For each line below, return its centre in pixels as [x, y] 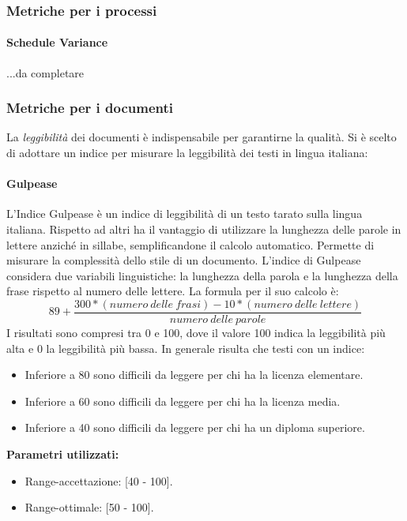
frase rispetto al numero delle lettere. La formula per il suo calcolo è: [173, 291]
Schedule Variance [57, 42]
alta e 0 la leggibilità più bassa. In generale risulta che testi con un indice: [186, 348]
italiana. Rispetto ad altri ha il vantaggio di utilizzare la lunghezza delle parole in [204, 229]
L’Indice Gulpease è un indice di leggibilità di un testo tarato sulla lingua [185, 214]
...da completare [45, 72]
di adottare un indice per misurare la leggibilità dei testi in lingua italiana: [187, 153]
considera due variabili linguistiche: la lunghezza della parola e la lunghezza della [202, 275]
